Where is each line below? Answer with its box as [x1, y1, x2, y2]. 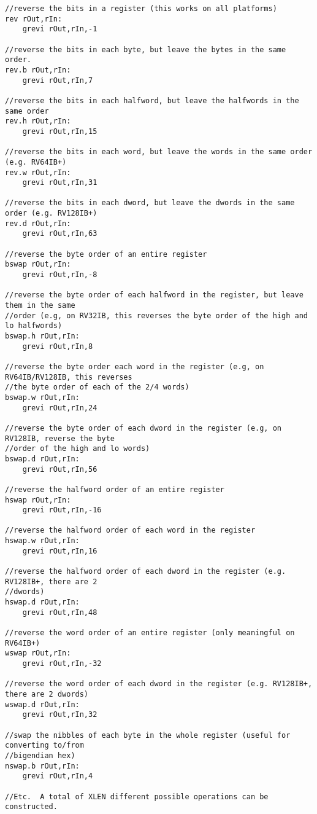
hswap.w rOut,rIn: [5, 536, 80, 546]
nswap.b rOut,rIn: [5, 761, 80, 770]
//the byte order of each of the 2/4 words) [5, 383, 189, 392]
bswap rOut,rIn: [5, 260, 71, 269]
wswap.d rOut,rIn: [5, 700, 80, 709]
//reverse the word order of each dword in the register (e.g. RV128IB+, [5, 679, 313, 689]
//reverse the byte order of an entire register [5, 249, 207, 259]
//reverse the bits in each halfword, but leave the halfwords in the [5, 96, 299, 105]
